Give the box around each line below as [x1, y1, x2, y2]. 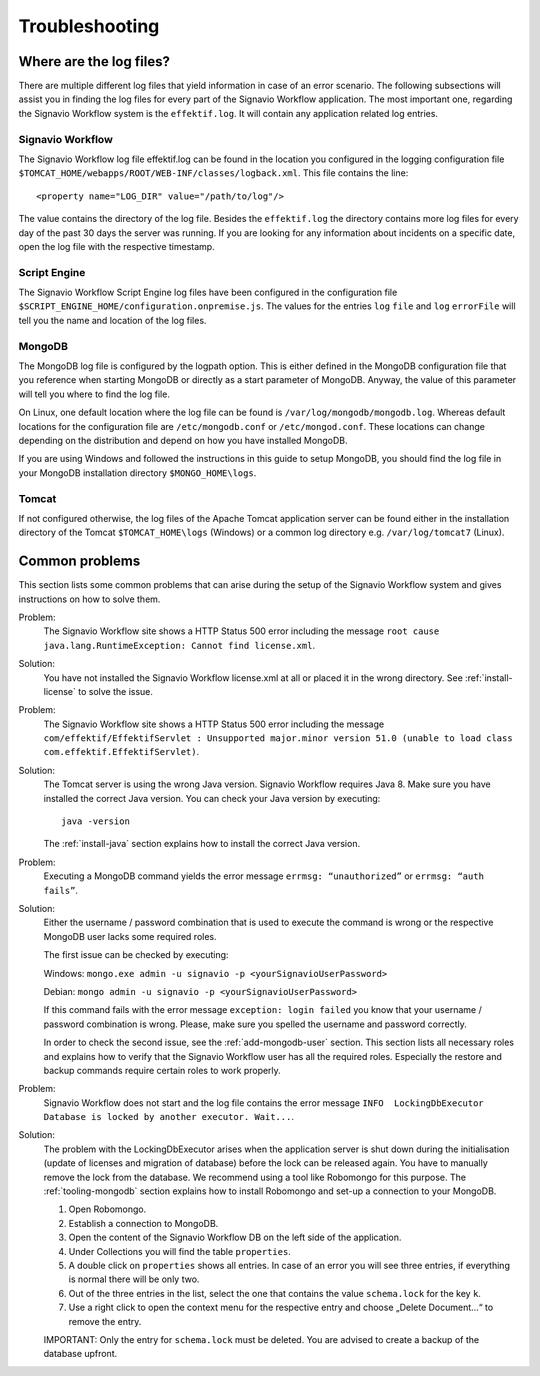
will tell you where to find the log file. [18, 388, 170, 400]
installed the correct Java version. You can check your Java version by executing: [43, 792, 381, 804]
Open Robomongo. [68, 1203, 147, 1215]
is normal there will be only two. [68, 1273, 200, 1285]
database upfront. [43, 1348, 118, 1360]
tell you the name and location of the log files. [18, 314, 207, 326]
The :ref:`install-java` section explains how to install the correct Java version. [43, 838, 360, 850]
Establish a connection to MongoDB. [68, 1217, 219, 1229]
